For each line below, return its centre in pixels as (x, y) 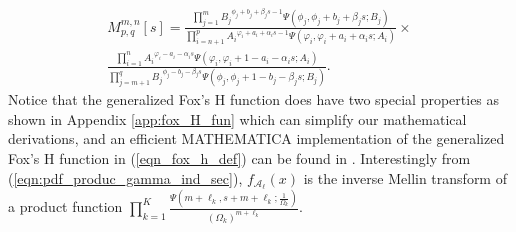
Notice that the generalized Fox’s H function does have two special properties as (254, 99)
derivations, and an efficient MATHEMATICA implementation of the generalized (256, 138)
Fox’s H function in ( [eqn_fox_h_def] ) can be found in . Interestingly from (239, 157)
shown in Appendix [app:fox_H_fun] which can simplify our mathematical (237, 118)
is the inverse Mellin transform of (405, 177)
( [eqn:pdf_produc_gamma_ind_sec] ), (125, 177)
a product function (65, 206)
